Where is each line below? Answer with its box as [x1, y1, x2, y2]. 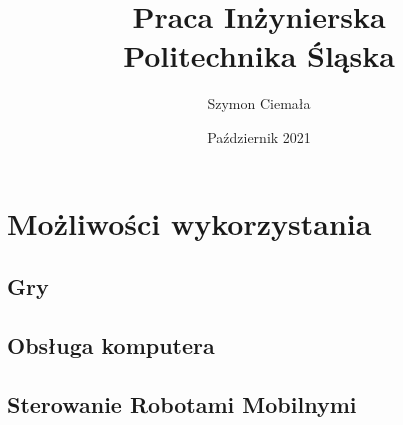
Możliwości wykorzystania [7, 202, 372, 243]
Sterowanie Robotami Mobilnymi [7, 388, 357, 419]
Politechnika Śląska [123, 35, 395, 76]
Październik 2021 [207, 126, 311, 147]
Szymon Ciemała [207, 93, 311, 114]
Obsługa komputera [7, 329, 215, 360]
